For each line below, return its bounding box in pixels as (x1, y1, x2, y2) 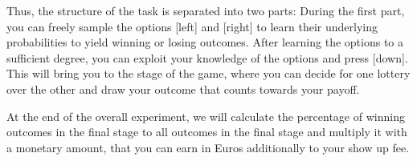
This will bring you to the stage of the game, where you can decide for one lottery (6, 65, 411, 82)
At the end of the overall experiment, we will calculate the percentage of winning (6, 107, 405, 124)
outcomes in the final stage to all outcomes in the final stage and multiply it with (6, 123, 407, 140)
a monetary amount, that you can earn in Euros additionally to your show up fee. (6, 139, 410, 155)
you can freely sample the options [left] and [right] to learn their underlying (6, 18, 378, 34)
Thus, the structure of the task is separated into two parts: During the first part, (6, 2, 405, 18)
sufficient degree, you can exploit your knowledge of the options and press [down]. (6, 49, 408, 66)
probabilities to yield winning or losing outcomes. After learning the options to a (6, 34, 404, 50)
